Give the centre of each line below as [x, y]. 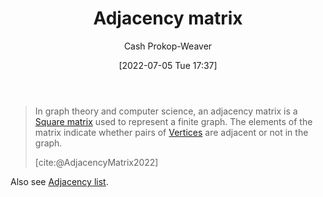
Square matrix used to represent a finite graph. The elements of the [173, 121]
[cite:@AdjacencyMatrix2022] [96, 162]
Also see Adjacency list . [59, 181]
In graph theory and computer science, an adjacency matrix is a [166, 111]
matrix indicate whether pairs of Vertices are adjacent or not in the [171, 132]
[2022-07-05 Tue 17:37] [168, 65]
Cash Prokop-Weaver [168, 46]
